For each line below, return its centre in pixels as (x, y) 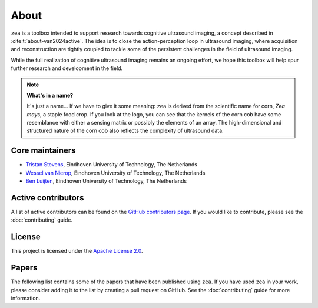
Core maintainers (43, 151)
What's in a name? (50, 95)
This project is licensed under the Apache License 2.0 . (77, 251)
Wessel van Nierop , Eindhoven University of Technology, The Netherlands (115, 173)
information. (26, 298)
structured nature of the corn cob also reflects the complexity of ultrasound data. (125, 131)
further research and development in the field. (67, 68)
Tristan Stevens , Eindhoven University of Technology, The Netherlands (111, 165)
